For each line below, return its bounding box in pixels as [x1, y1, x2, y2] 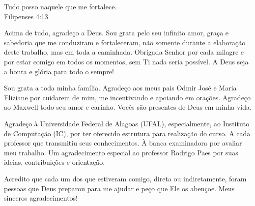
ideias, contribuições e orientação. [4, 157, 105, 167]
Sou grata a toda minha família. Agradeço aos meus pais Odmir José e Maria [4, 83, 237, 93]
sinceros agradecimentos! [4, 193, 78, 203]
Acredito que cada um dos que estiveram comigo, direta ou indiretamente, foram [4, 173, 247, 183]
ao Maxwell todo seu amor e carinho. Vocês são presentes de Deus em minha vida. [4, 102, 252, 112]
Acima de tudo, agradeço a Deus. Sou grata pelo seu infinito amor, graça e [4, 28, 229, 38]
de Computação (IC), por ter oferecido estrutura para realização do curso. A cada [4, 128, 251, 138]
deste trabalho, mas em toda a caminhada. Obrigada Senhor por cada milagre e [4, 47, 244, 57]
